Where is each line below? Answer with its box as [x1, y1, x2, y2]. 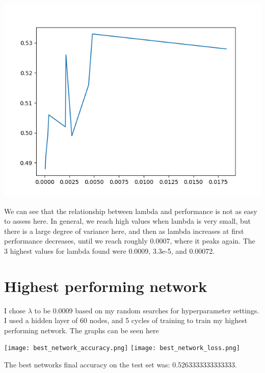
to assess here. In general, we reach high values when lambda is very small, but [4, 216, 251, 226]
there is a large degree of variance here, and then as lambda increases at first [4, 225, 244, 236]
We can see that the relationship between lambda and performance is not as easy [4, 205, 257, 216]
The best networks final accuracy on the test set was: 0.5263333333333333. [4, 359, 237, 370]
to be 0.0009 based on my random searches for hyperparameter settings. [34, 305, 259, 315]
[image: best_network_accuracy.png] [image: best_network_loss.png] [4, 344, 240, 352]
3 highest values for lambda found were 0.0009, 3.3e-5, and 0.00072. [4, 245, 215, 256]
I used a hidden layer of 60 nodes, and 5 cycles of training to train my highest [4, 315, 248, 326]
